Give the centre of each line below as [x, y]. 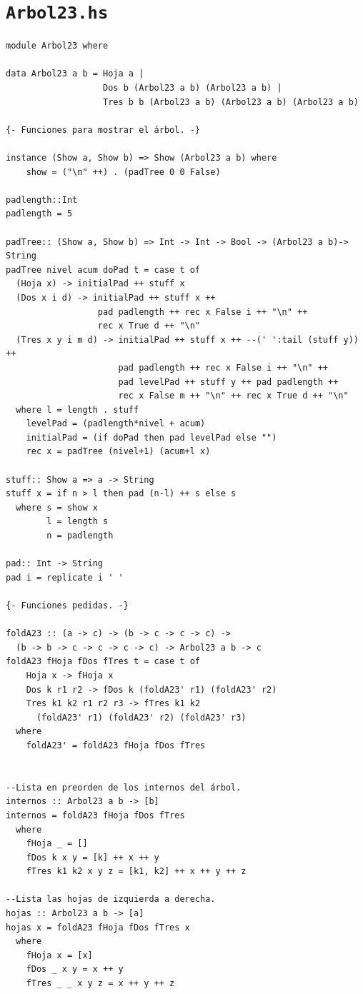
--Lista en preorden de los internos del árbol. [124, 787]
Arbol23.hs [57, 13]
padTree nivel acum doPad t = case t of [103, 270]
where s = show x [57, 507]
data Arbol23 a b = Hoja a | [75, 74]
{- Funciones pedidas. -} [67, 606]
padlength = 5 [39, 214]
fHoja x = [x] [59, 955]
